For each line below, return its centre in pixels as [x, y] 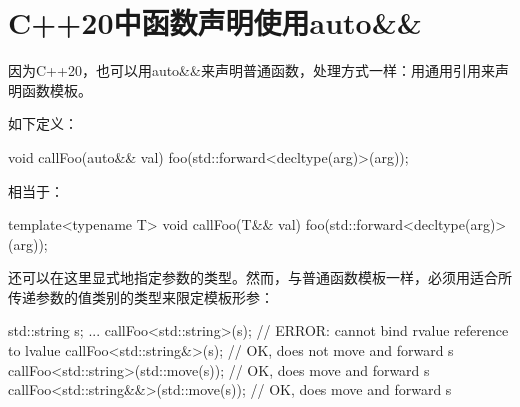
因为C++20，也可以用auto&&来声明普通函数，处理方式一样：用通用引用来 [251, 70]
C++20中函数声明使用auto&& [215, 22]
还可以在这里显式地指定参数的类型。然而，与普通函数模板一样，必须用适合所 [260, 277]
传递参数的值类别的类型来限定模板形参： [141, 296]
